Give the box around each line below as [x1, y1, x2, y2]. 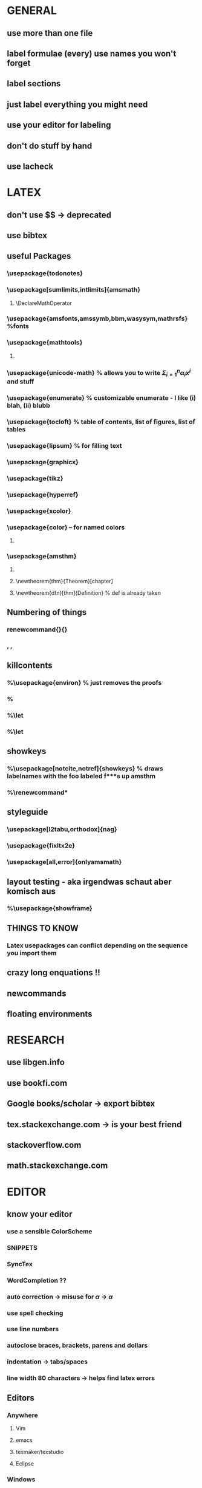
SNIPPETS [7, 1243, 38, 1252]
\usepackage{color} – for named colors [7, 523, 125, 532]
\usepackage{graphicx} [7, 458, 79, 467]
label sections [7, 78, 61, 89]
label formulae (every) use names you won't [7, 48, 177, 58]
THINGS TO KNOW [7, 923, 79, 933]
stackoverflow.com [7, 1140, 82, 1150]
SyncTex [7, 1260, 33, 1268]
